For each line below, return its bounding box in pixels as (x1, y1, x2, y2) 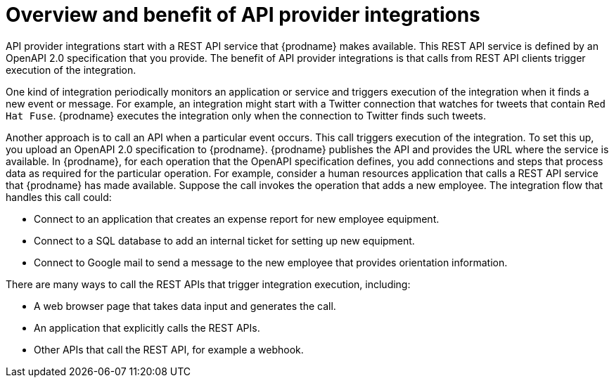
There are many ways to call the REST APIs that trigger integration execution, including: (6, 278, 411, 290)
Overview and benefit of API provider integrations (6, 3, 480, 27)
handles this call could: (6, 190, 112, 203)
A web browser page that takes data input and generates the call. (34, 299, 336, 312)
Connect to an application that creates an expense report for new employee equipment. (34, 212, 440, 225)
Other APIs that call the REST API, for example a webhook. (34, 343, 304, 356)
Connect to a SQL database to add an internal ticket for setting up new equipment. (34, 234, 415, 247)
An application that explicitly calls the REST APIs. (34, 321, 260, 334)
